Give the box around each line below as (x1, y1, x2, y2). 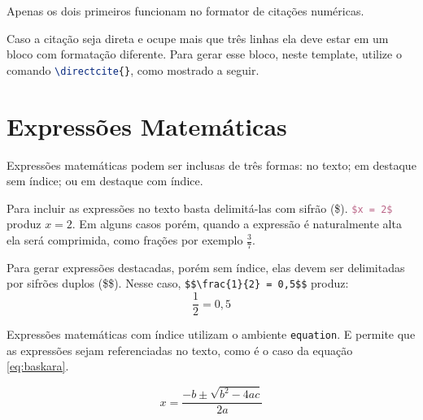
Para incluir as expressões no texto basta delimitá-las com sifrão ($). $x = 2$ (7, 199, 393, 216)
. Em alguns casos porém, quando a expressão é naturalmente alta (72, 215, 402, 232)
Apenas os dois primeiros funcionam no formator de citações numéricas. (7, 2, 364, 19)
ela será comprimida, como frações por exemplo (7, 232, 243, 248)
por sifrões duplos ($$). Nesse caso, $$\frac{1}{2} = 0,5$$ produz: (7, 275, 349, 292)
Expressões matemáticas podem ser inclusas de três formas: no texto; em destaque (7, 156, 416, 173)
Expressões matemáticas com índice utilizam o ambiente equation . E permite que (7, 326, 416, 343)
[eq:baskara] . (7, 357, 69, 375)
